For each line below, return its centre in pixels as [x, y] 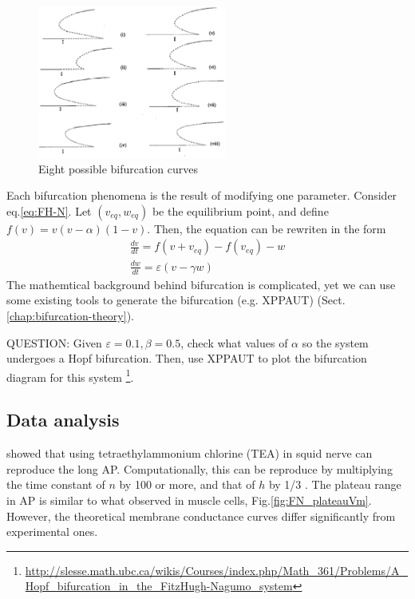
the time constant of [56, 484]
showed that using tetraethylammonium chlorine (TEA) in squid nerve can [190, 453]
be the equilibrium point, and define [240, 210]
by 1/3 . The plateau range [335, 484]
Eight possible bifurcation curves [119, 168]
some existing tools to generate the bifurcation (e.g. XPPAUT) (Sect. [176, 300]
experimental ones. [52, 532]
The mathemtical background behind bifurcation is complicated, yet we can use [201, 284]
